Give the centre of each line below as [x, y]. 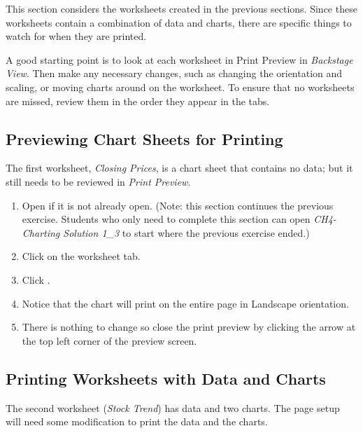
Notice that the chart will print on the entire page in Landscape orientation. [185, 303]
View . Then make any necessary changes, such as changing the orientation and [174, 73]
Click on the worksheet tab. [81, 256]
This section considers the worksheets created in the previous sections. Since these [181, 8]
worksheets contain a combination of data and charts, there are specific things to [179, 22]
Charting [41, 232]
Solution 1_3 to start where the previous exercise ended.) [186, 232]
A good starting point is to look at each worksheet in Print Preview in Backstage [179, 59]
